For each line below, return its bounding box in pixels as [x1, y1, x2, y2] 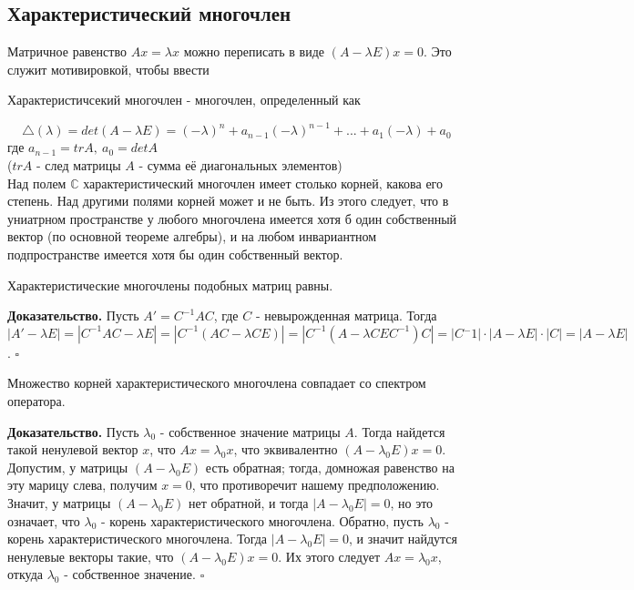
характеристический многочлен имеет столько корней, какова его [83, 173, 443, 192]
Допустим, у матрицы [7, 457, 128, 476]
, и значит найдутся [349, 529, 457, 548]
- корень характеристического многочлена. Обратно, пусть [100, 511, 424, 530]
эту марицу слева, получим [7, 475, 158, 494]
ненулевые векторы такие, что [7, 546, 174, 565]
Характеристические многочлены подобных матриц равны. [7, 275, 333, 294]
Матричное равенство [7, 42, 127, 61]
